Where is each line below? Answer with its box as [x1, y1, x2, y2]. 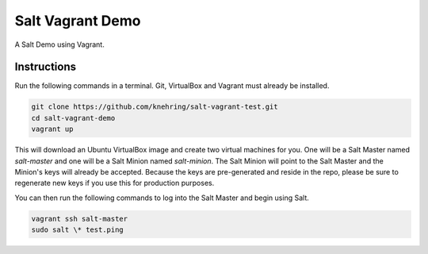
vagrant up [31, 125, 74, 134]
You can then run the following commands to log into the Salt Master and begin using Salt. [14, 193, 309, 202]
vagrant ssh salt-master [31, 214, 128, 223]
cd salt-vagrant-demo [31, 114, 116, 122]
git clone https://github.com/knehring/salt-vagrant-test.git [31, 102, 278, 111]
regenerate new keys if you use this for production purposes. [14, 179, 215, 188]
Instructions [14, 60, 77, 74]
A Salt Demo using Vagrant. [14, 40, 105, 49]
